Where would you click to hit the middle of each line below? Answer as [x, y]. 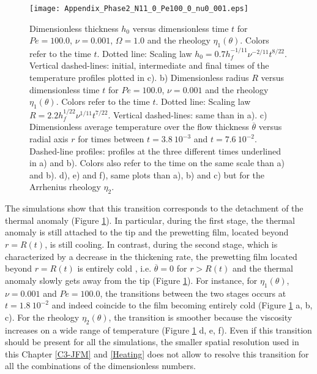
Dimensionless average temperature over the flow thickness [139, 127]
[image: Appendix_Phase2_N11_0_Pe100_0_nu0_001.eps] [139, 9]
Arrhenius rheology [65, 187]
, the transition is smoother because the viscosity [200, 317]
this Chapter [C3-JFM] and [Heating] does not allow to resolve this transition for [157, 353]
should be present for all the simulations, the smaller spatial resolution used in [152, 342]
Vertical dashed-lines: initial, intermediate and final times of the [149, 65]
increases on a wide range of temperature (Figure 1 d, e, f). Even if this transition [158, 330]
